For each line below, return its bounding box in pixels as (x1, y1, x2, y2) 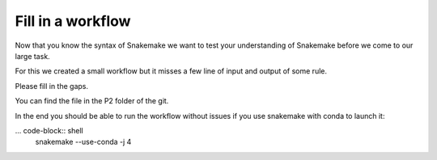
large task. (15, 51, 50, 61)
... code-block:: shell (15, 125, 84, 135)
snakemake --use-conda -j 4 (35, 137, 132, 147)
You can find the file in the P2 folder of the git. (15, 96, 169, 106)
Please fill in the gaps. (15, 81, 89, 91)
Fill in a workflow (15, 12, 131, 30)
